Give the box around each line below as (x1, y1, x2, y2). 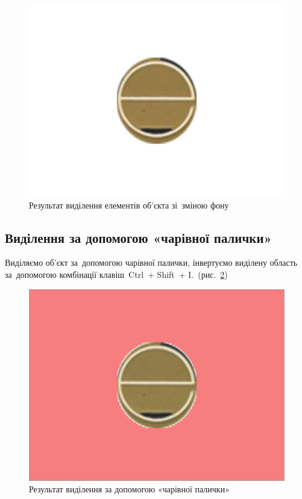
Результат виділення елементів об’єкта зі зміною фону (29, 198, 229, 211)
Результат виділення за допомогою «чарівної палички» (29, 483, 230, 495)
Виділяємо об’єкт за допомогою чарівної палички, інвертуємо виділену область (5, 256, 298, 269)
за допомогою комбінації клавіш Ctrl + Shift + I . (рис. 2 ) (5, 268, 228, 280)
